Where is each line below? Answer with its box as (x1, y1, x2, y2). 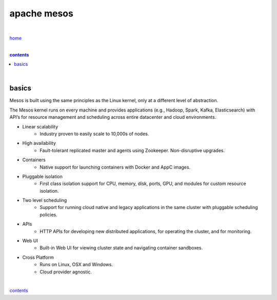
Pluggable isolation (22, 173, 63, 179)
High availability (22, 140, 56, 146)
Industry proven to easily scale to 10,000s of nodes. (39, 130, 149, 137)
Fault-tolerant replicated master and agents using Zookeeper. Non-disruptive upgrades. (39, 147, 225, 154)
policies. (39, 211, 57, 218)
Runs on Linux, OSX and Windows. (39, 261, 113, 268)
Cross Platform (22, 254, 54, 260)
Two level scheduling (22, 197, 67, 203)
